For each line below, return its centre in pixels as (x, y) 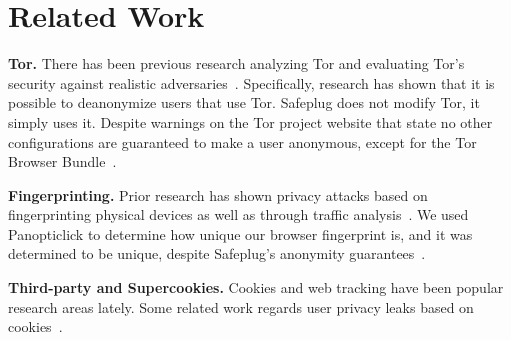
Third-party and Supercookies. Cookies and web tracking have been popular (256, 287)
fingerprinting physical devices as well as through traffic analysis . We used (238, 214)
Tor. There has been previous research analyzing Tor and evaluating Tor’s (236, 63)
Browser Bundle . (62, 161)
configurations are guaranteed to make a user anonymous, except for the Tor (242, 141)
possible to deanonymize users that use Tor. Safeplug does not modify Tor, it (244, 102)
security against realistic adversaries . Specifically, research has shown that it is (251, 82)
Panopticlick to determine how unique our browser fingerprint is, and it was (240, 233)
